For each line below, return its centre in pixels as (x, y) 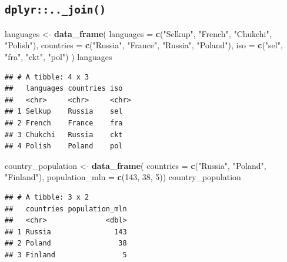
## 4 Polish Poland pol (64, 146)
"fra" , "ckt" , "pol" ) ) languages (59, 56)
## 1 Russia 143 (66, 232)
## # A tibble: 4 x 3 (47, 77)
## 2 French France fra (64, 123)
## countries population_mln (66, 209)
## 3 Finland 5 (66, 255)
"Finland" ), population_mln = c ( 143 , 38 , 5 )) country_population (123, 177)
